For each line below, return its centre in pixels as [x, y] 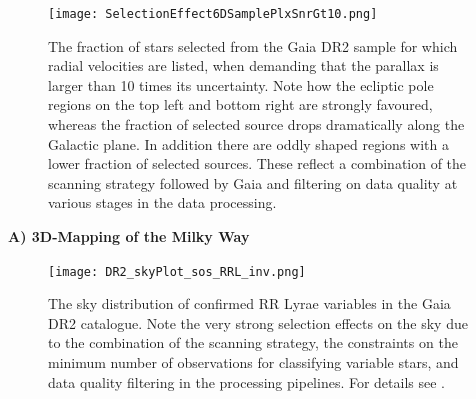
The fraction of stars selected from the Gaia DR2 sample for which [253, 45]
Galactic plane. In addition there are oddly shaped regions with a [248, 143]
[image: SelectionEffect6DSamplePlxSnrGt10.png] [213, 14]
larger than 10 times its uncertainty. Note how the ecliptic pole [241, 84]
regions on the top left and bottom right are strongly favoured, [240, 104]
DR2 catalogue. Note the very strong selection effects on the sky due [258, 322]
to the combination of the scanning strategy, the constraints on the [253, 342]
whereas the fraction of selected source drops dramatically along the [256, 124]
